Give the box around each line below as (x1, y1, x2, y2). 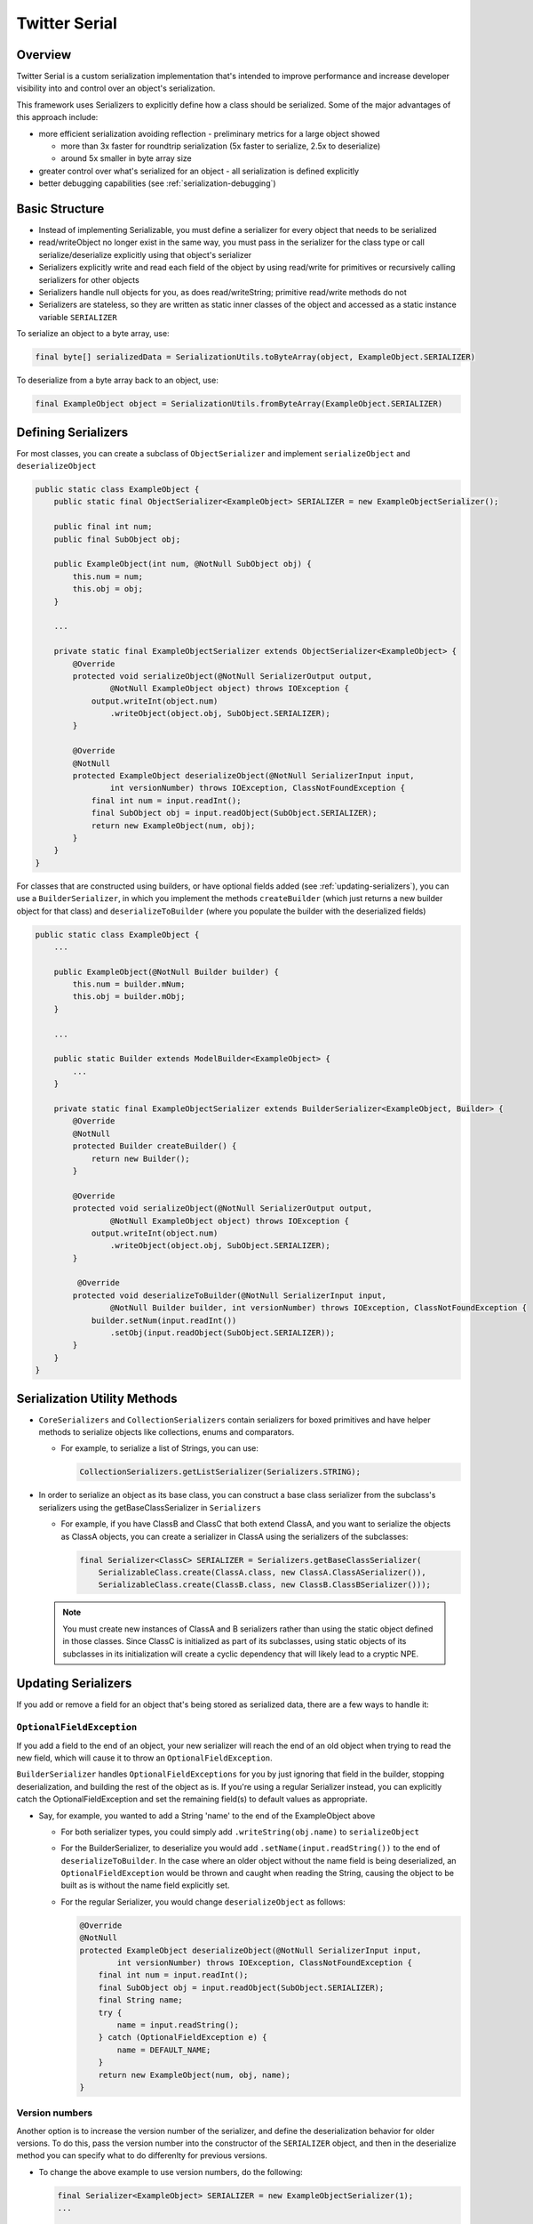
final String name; (98, 1995, 184, 2005)
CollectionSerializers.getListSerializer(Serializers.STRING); (79, 1467, 362, 1477)
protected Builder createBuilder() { (72, 1141, 237, 1151)
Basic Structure (16, 201, 105, 216)
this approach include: (16, 112, 99, 123)
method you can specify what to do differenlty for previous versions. (16, 2150, 268, 2161)
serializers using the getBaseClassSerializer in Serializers (38, 1502, 262, 1512)
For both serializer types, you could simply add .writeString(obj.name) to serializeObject (60, 1826, 419, 1837)
